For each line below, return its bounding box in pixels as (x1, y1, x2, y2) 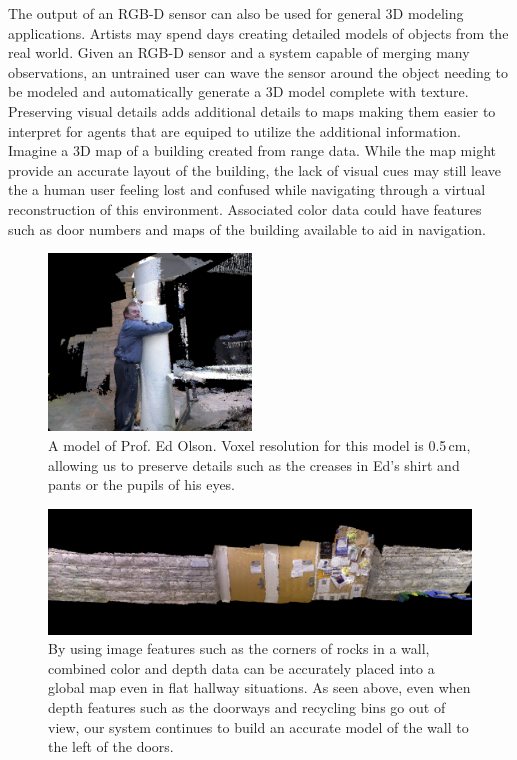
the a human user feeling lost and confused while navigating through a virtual (8, 179, 486, 200)
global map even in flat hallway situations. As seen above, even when (48, 677, 471, 698)
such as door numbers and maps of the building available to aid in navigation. (8, 218, 486, 239)
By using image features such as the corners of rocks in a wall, (48, 638, 430, 659)
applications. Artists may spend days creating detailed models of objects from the (8, 22, 509, 43)
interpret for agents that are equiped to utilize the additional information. (8, 120, 461, 141)
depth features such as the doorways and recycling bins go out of (48, 697, 446, 718)
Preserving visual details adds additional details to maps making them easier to (8, 100, 496, 121)
